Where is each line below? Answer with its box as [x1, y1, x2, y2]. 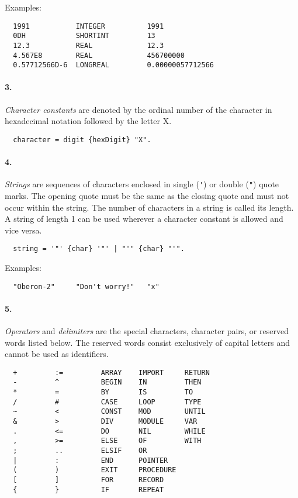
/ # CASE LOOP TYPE [13, 397, 202, 406]
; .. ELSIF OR [13, 447, 147, 455]
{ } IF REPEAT [13, 485, 164, 494]
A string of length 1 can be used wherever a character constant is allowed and [5, 212, 283, 225]
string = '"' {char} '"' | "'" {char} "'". [13, 245, 185, 253]
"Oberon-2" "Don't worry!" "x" [13, 282, 160, 291]
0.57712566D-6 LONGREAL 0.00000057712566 [13, 61, 214, 70]
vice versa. [5, 224, 42, 236]
